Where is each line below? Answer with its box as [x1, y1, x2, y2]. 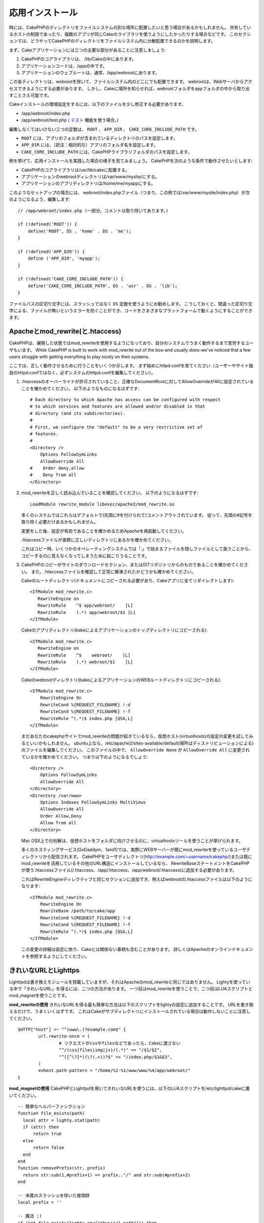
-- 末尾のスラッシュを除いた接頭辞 [18, 1193, 90, 1198]
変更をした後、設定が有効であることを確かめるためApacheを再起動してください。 [21, 528, 187, 534]
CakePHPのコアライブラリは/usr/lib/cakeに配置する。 [21, 167, 130, 173]
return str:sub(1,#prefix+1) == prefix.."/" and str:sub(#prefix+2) [22, 1172, 191, 1178]
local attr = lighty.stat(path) [22, 1117, 100, 1123]
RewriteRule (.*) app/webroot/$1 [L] [37, 610, 136, 615]
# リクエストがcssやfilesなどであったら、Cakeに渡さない [59, 1040, 181, 1046]
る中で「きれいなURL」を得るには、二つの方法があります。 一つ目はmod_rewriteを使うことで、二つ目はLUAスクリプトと [9, 986, 253, 992]
